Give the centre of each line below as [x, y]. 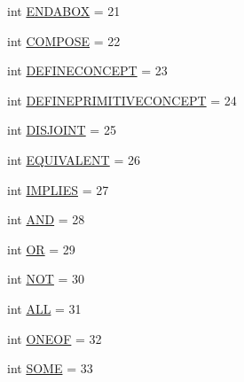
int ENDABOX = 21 [64, 11]
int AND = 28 [46, 219]
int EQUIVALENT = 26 [74, 159]
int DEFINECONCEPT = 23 [87, 70]
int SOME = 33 [50, 368]
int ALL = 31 [44, 308]
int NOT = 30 [46, 279]
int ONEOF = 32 [55, 338]
